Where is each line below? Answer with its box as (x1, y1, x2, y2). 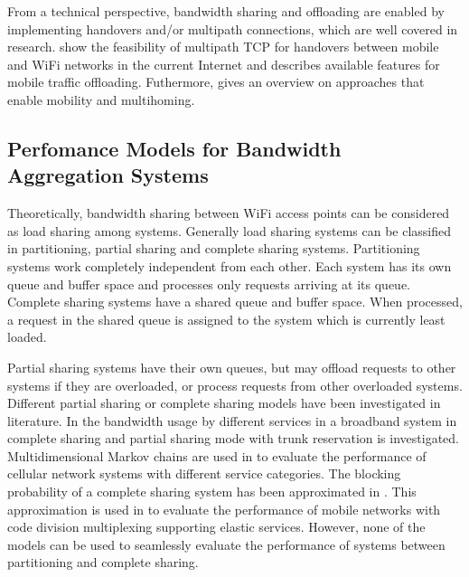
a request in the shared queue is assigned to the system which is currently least (7, 309, 446, 328)
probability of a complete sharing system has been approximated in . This (7, 482, 417, 501)
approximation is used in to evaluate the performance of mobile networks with (7, 499, 441, 518)
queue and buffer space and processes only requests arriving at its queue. (7, 274, 410, 293)
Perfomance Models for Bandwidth (7, 134, 342, 162)
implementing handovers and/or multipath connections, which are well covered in (7, 19, 458, 38)
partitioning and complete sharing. (7, 553, 199, 572)
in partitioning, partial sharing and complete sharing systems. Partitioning (7, 239, 420, 258)
